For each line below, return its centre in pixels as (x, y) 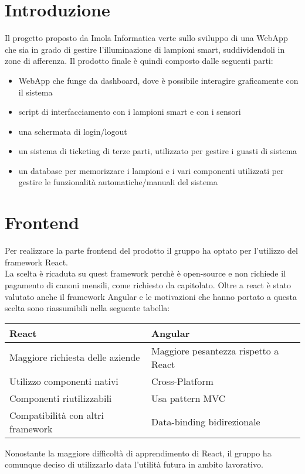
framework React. (36, 262)
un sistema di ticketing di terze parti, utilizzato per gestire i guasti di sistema (158, 151)
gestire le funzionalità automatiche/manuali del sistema (118, 182)
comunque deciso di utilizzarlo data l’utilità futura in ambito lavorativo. (134, 464)
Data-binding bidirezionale (206, 422)
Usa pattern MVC (189, 398)
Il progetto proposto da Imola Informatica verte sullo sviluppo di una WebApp (146, 38)
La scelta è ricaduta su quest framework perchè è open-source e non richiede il (145, 273)
